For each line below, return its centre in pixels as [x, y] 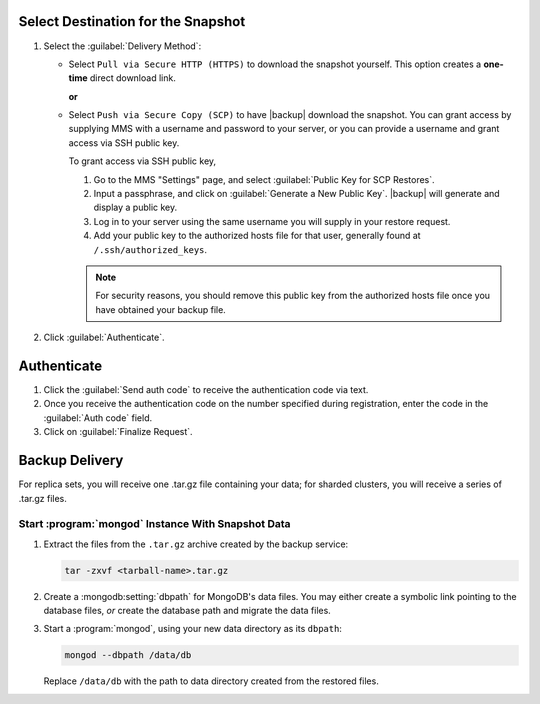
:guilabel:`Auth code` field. [98, 417]
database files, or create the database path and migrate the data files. [187, 611]
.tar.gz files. [42, 498]
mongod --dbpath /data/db [128, 655]
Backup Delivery [71, 460]
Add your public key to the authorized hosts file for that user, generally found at [257, 236]
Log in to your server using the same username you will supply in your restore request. [272, 221]
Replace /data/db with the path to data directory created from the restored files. [211, 681]
